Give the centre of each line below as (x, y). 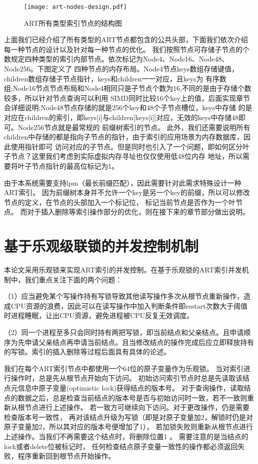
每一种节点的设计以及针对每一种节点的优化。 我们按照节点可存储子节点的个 (127, 49)
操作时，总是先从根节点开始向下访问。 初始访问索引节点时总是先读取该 (127, 378)
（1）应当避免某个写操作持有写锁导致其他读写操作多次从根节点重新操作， (124, 296)
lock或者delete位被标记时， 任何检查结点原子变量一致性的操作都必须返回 (121, 446)
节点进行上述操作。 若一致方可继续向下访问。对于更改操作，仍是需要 (137, 407)
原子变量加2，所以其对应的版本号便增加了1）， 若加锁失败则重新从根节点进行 (129, 427)
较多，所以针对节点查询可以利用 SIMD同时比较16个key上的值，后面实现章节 (127, 98)
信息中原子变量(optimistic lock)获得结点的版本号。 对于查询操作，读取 (131, 388)
